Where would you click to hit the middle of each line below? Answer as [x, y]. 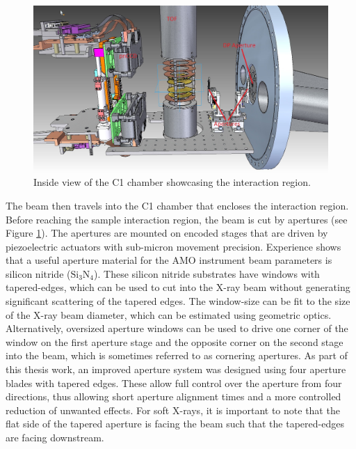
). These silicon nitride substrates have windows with [207, 273]
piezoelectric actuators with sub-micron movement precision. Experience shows [173, 246]
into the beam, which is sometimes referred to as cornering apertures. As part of [177, 355]
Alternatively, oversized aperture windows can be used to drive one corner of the [177, 328]
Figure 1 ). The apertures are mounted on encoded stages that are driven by [167, 233]
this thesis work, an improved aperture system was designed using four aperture [176, 369]
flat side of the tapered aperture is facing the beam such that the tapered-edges [175, 424]
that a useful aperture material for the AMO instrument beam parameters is [169, 260]
